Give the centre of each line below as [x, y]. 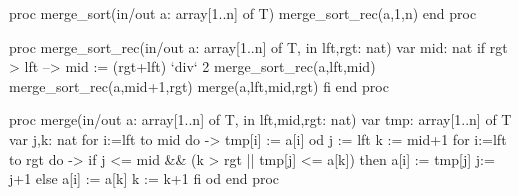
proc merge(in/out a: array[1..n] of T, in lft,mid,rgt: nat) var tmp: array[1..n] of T [260, 119]
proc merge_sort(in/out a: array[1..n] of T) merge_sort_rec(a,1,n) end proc [243, 13]
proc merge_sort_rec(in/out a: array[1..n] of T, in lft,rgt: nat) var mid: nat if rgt [258, 46]
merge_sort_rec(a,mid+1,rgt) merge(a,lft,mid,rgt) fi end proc [199, 85]
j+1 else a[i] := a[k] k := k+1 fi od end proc [144, 178]
